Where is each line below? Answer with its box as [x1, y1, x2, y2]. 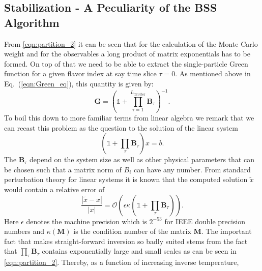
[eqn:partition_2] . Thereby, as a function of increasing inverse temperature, [4, 257, 239, 267]
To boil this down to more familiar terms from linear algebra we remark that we [4, 112, 254, 123]
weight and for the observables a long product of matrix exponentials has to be [4, 48, 250, 59]
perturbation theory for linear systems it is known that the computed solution [4, 174, 248, 185]
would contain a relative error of [4, 184, 105, 194]
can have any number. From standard [133, 164, 251, 174]
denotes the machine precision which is [26, 216, 147, 226]
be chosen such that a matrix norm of [4, 164, 122, 174]
